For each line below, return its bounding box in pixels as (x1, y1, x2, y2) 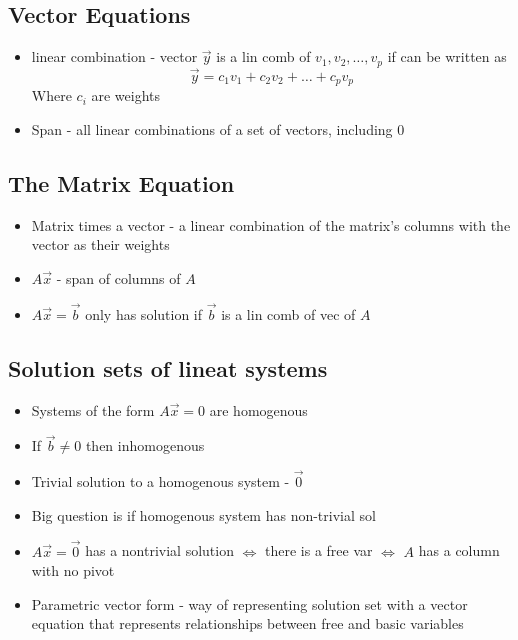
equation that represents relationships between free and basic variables (31, 613, 464, 634)
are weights (91, 85, 161, 106)
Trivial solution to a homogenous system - (31, 471, 290, 492)
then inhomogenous (85, 435, 205, 456)
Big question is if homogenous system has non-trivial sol (31, 504, 376, 525)
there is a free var (265, 540, 373, 561)
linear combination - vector (31, 46, 198, 67)
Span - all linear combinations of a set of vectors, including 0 (31, 118, 405, 139)
